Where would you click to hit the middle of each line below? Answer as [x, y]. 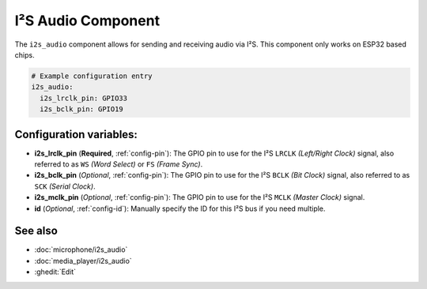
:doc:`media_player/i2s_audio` [83, 261]
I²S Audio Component [87, 21]
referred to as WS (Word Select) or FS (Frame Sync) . [119, 164]
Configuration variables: [76, 134]
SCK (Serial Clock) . [65, 186]
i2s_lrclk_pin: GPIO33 [84, 98]
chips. [25, 54]
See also [36, 231]
